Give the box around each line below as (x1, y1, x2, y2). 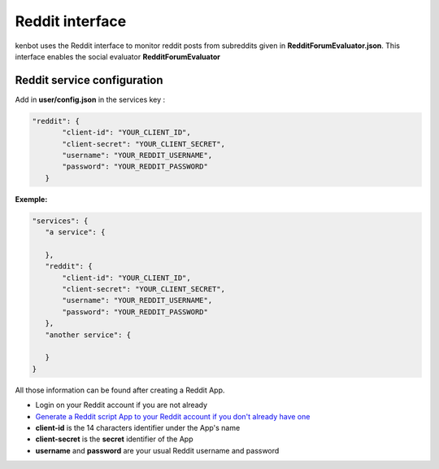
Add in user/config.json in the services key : (15, 94, 166, 104)
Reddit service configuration (15, 73, 163, 87)
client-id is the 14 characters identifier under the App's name (35, 423, 241, 432)
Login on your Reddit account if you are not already (35, 400, 207, 410)
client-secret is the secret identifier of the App (35, 434, 193, 444)
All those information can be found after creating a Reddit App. (15, 385, 225, 395)
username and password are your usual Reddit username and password (35, 445, 280, 455)
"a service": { (45, 228, 106, 237)
